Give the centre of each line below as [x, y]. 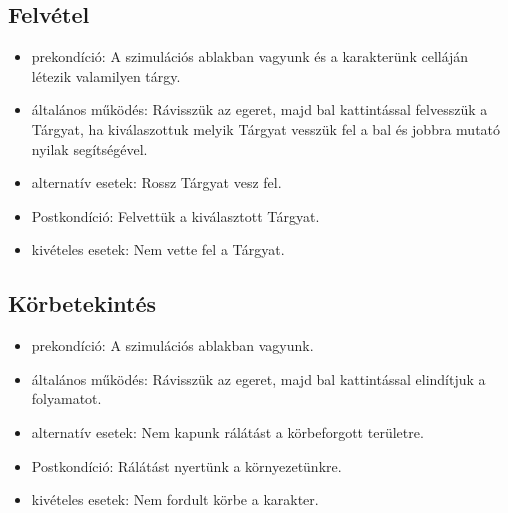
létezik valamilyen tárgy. [106, 75]
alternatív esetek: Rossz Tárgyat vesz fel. [156, 182]
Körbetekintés [82, 303]
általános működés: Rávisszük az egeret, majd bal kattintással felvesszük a [259, 109]
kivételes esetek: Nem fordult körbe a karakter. [175, 499]
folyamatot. [66, 398]
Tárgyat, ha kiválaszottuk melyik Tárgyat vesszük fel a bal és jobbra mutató [266, 128]
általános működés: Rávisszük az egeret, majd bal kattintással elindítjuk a [258, 378]
